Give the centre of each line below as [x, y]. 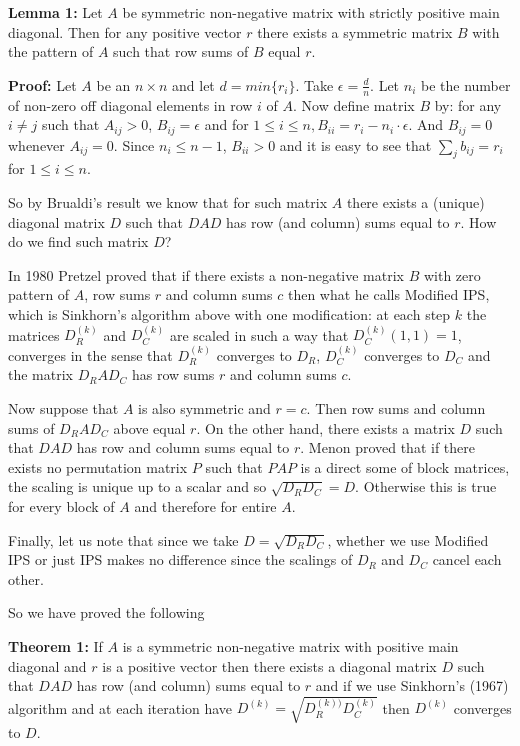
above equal [149, 427]
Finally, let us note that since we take [123, 539]
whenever [36, 144]
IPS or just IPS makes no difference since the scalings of [180, 559]
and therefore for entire [205, 505]
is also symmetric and [204, 408]
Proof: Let [42, 84]
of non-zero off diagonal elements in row [130, 104]
